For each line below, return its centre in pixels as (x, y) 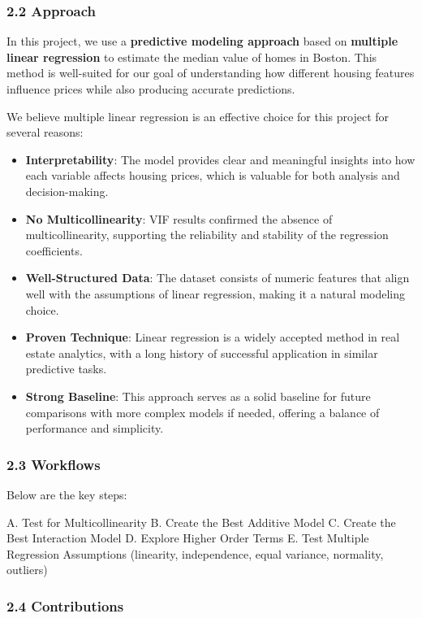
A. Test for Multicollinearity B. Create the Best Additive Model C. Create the (201, 522)
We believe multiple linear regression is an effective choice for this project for (198, 116)
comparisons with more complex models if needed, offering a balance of (202, 412)
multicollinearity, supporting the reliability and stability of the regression (207, 235)
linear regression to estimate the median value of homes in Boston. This (192, 57)
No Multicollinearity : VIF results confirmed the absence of (179, 218)
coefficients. (54, 250)
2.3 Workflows (54, 464)
